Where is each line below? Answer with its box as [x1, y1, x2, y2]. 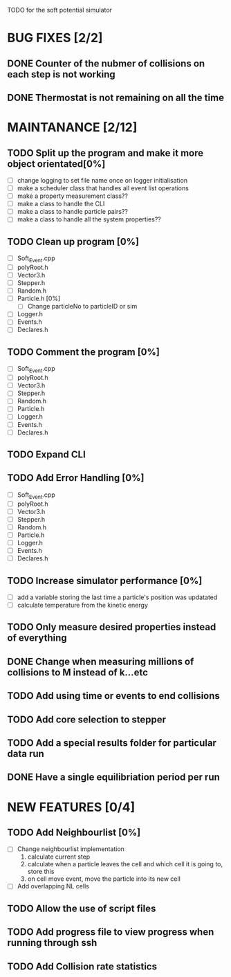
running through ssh [7, 937, 98, 949]
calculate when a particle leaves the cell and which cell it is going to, [27, 860, 223, 868]
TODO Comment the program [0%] [7, 346, 160, 358]
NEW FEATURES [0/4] [7, 799, 136, 815]
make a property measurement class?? [17, 192, 128, 200]
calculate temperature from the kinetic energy [17, 601, 149, 609]
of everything [7, 632, 67, 644]
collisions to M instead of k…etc [7, 666, 149, 678]
